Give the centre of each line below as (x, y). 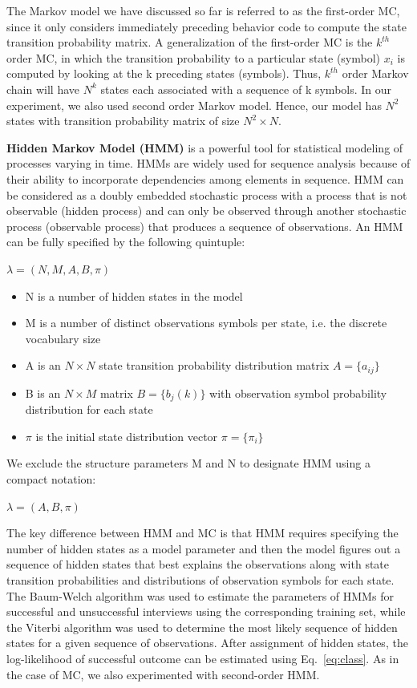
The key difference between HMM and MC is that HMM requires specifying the (202, 533)
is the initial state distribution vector (127, 436)
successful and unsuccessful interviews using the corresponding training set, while (206, 611)
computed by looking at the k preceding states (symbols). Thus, (164, 73)
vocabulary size (63, 338)
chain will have (43, 89)
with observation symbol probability (298, 393)
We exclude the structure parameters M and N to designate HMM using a (188, 463)
